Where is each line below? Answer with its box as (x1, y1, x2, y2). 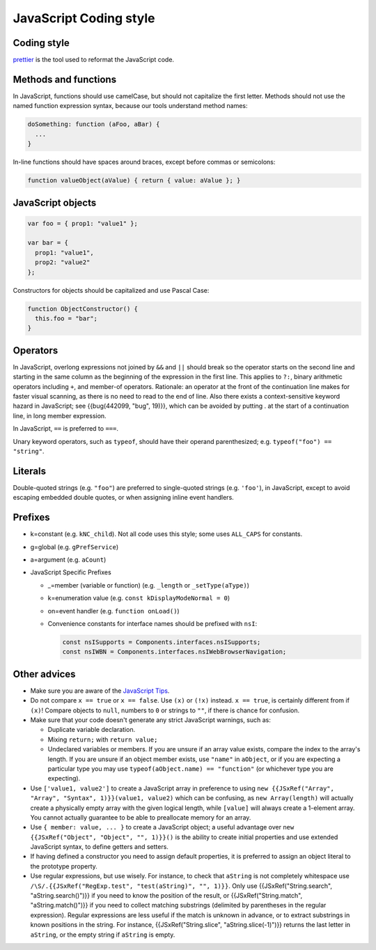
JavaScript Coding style (13, 10, 155, 26)
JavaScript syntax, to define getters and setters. (30, 843, 169, 851)
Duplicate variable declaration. (47, 726, 136, 734)
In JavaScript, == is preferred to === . (13, 424, 118, 433)
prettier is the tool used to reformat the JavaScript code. (13, 56, 174, 64)
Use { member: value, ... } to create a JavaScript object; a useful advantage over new (30, 823, 295, 832)
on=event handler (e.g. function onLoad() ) (47, 606, 180, 615)
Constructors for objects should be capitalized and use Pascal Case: (13, 286, 210, 294)
